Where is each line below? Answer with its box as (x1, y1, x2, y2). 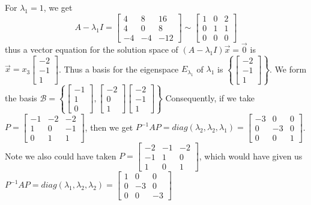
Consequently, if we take (165, 91, 255, 104)
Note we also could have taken (5, 149, 116, 162)
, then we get (85, 120, 133, 133)
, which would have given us (199, 149, 303, 162)
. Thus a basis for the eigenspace (58, 62, 179, 75)
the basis (5, 91, 37, 104)
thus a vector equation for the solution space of (5, 43, 178, 55)
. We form (270, 62, 307, 75)
